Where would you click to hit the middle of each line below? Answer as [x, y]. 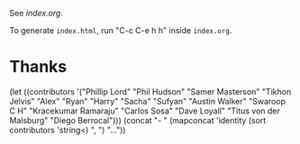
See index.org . [36, 13]
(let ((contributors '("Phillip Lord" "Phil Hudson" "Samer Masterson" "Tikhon [150, 91]
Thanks [38, 67]
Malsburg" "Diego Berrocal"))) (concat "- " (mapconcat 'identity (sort [138, 120]
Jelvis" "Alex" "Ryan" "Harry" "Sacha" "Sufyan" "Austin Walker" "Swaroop [148, 101]
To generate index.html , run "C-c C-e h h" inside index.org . [121, 30]
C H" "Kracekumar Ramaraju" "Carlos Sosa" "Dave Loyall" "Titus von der [145, 111]
